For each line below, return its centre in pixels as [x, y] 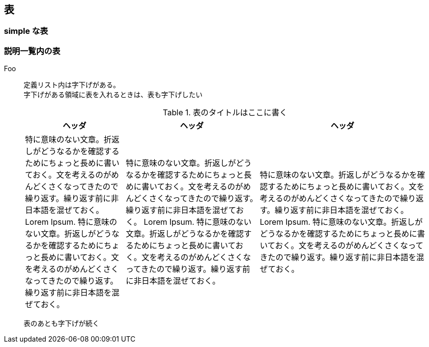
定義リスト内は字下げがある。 [72, 85]
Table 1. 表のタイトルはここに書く [225, 113]
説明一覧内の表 [32, 51]
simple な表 [26, 31]
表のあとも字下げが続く [61, 323]
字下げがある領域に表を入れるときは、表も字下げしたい [113, 95]
